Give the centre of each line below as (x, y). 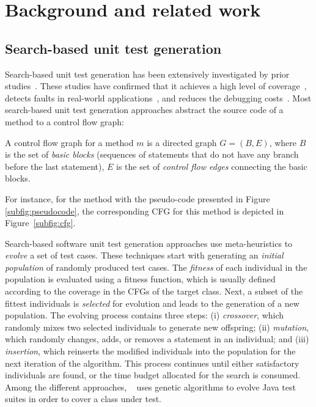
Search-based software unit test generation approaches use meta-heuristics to (149, 243)
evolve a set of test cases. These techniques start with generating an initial (144, 255)
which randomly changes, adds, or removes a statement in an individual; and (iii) (157, 339)
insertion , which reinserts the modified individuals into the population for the (150, 351)
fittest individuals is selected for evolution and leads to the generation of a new (152, 303)
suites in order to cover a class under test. (83, 399)
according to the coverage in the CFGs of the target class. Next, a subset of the (154, 291)
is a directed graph (182, 142)
